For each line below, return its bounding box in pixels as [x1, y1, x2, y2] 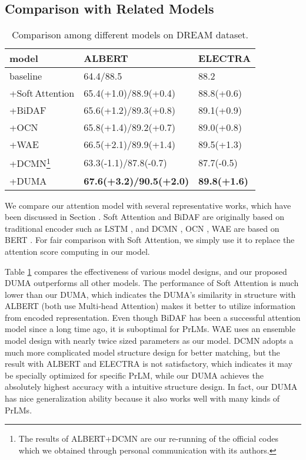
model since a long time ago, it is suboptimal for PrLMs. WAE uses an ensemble [5, 323, 295, 335]
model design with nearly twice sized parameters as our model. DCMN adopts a [5, 334, 294, 347]
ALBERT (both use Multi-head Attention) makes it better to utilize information [5, 300, 296, 312]
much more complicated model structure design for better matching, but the [5, 346, 280, 358]
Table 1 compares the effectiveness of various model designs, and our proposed [5, 265, 287, 277]
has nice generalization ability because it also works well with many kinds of [5, 392, 280, 405]
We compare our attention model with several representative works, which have [5, 199, 291, 211]
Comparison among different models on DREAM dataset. [12, 28, 249, 42]
